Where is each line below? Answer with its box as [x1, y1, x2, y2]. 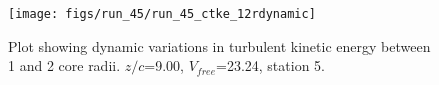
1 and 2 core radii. [8, 55, 121, 76]
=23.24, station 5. [216, 55, 325, 76]
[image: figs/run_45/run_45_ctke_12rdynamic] [8, 7, 316, 21]
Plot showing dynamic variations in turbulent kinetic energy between [8, 35, 431, 56]
